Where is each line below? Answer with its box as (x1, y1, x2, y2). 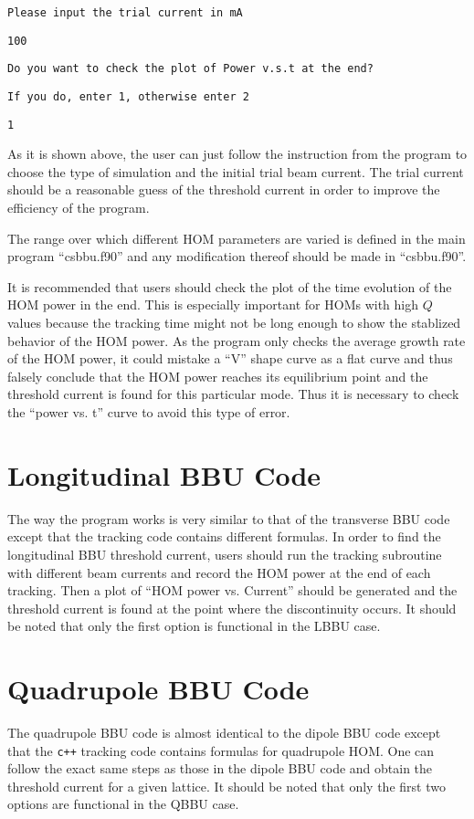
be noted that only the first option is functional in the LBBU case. (7, 616, 381, 635)
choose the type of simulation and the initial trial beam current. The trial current (7, 162, 464, 181)
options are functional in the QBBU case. (7, 794, 239, 814)
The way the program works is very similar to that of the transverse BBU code (7, 509, 450, 528)
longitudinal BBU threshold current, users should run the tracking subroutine (7, 544, 442, 563)
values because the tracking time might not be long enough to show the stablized (7, 313, 461, 332)
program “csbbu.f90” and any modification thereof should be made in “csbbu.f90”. (7, 247, 467, 266)
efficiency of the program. (7, 198, 150, 217)
